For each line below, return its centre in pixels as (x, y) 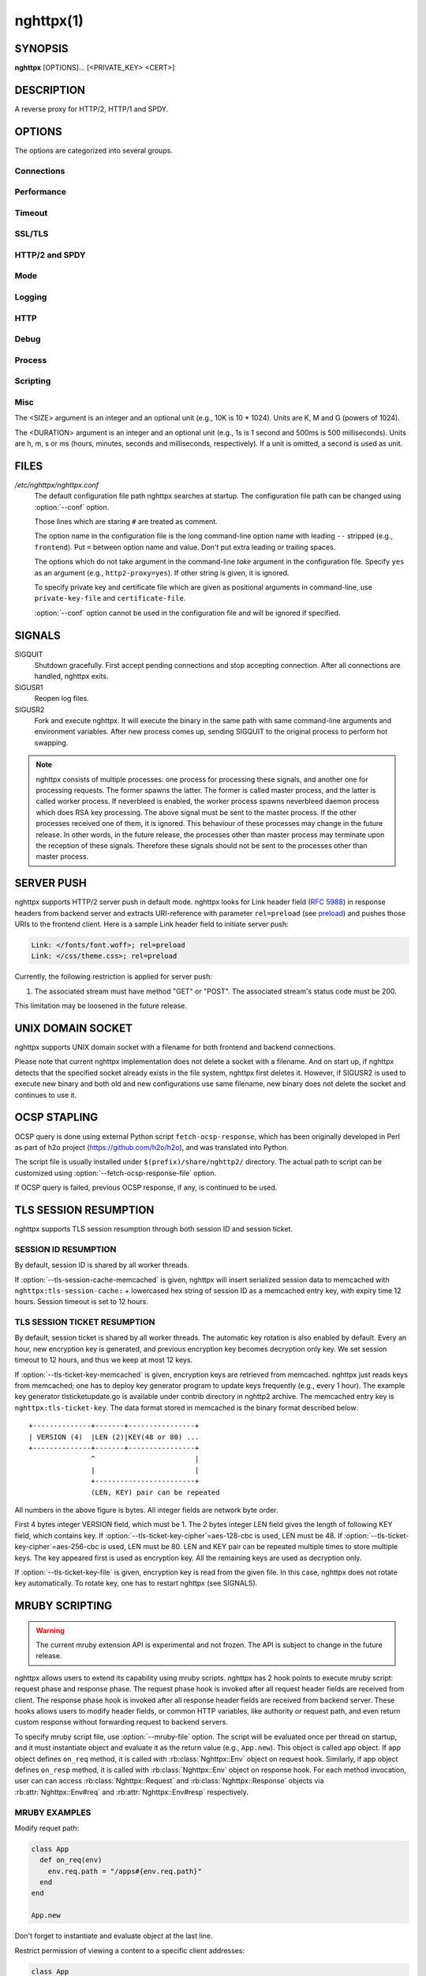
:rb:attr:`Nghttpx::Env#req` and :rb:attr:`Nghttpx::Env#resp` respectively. (131, 1792)
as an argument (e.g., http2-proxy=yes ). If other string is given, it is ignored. (162, 572)
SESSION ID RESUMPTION (65, 1249)
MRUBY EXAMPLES (53, 1812)
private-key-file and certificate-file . (110, 598)
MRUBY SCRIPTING (64, 1606)
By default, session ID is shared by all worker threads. (102, 1265)
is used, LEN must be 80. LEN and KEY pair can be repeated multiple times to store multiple (249, 1547)
